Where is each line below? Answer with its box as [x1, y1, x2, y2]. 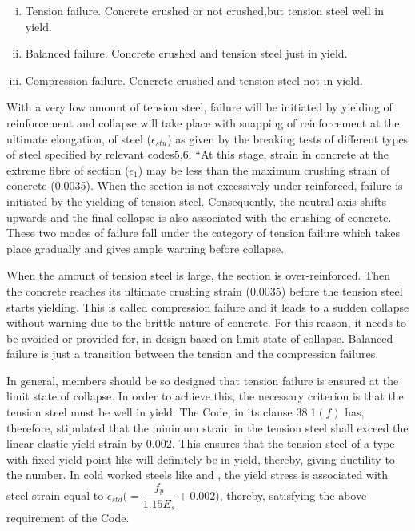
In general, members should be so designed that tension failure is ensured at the [6, 372, 399, 388]
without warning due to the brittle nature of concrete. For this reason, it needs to [6, 314, 407, 331]
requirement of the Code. [6, 509, 130, 525]
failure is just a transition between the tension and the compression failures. [6, 345, 379, 362]
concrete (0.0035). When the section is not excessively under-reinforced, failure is [6, 177, 403, 194]
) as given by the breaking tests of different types [167, 130, 409, 147]
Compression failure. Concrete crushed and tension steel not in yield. [25, 71, 363, 88]
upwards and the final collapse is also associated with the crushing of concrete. [6, 208, 392, 225]
